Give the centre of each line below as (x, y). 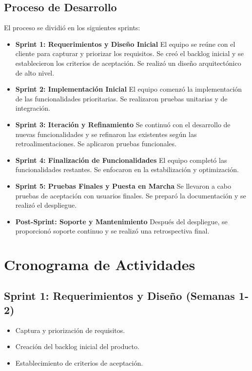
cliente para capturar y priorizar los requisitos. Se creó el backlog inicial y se (129, 53)
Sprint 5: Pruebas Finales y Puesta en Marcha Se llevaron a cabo (123, 185)
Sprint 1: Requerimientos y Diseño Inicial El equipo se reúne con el (125, 44)
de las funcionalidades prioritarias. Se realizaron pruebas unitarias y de (121, 98)
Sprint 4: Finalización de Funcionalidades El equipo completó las (121, 160)
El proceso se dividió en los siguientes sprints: (72, 28)
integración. (33, 108)
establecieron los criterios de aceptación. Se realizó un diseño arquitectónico (128, 63)
